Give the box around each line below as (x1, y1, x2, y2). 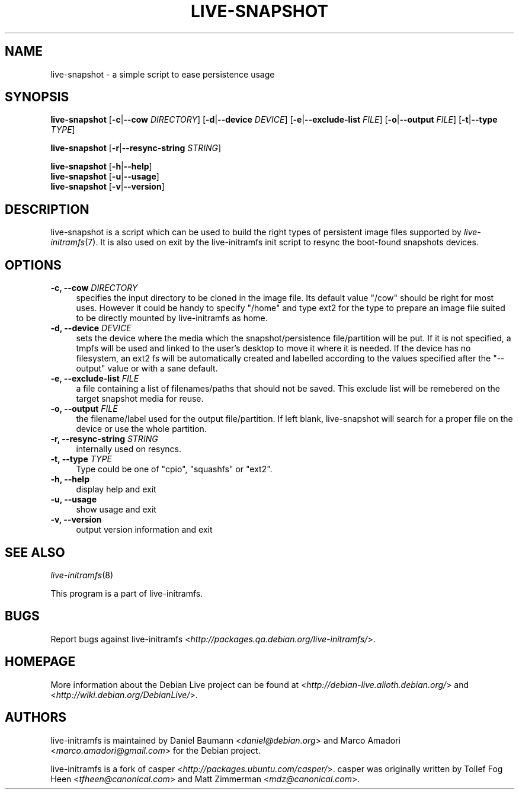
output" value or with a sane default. (76, 363, 218, 374)
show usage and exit (76, 504, 156, 515)
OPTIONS (5, 257, 62, 273)
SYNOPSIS (5, 89, 69, 105)
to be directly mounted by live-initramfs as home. (76, 313, 268, 324)
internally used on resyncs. (76, 444, 182, 454)
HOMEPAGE (5, 654, 76, 670)
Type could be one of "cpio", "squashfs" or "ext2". (76, 464, 273, 475)
